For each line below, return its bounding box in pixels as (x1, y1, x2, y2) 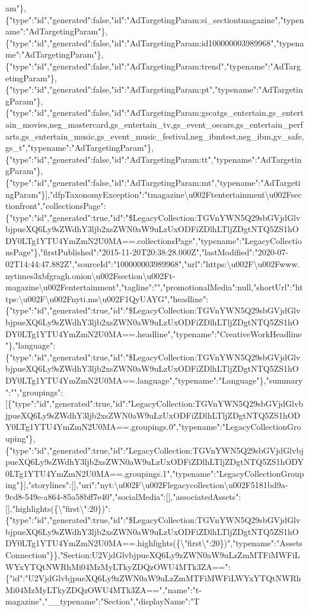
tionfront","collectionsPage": (5, 200, 106, 212)
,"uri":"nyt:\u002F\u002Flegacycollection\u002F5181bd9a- (76, 479, 288, 491)
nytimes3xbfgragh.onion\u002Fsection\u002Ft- (5, 269, 176, 281)
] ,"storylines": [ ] (23, 479, 77, 491)
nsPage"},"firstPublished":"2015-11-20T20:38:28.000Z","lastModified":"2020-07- (5, 246, 289, 258)
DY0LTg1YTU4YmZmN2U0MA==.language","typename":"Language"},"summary (5, 374, 303, 386)
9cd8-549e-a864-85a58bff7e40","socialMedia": (5, 490, 166, 502)
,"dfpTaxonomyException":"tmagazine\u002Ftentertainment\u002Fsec (47, 188, 302, 200)
